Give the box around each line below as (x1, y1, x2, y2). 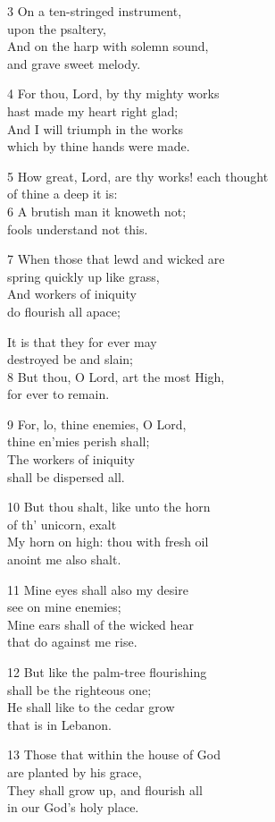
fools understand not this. (7, 219, 148, 238)
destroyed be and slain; (7, 350, 133, 369)
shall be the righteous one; (7, 680, 152, 699)
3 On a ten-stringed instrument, (7, 2, 182, 20)
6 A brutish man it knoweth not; (7, 201, 187, 220)
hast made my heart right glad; (7, 101, 179, 120)
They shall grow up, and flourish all (7, 780, 203, 799)
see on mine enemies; (7, 597, 121, 616)
